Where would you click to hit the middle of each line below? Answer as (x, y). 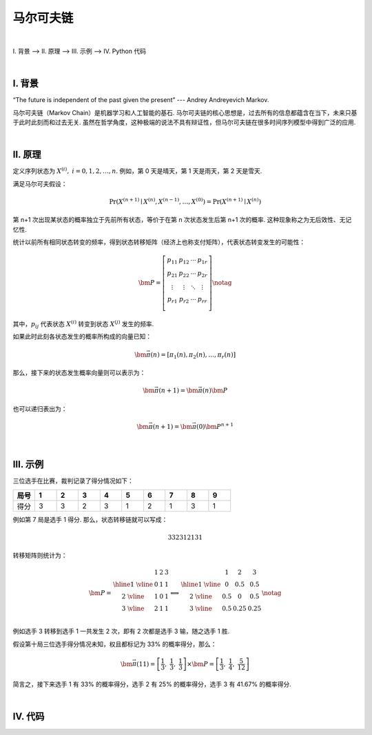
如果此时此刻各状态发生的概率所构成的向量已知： (82, 336)
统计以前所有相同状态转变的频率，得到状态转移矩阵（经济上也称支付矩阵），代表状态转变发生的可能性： (159, 242)
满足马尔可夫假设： (40, 183)
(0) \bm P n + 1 (215, 426)
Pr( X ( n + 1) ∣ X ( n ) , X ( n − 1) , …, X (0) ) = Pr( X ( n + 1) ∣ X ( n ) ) (185, 201)
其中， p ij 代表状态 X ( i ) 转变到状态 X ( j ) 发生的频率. (83, 324)
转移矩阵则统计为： (40, 556)
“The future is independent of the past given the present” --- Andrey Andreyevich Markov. (141, 100)
